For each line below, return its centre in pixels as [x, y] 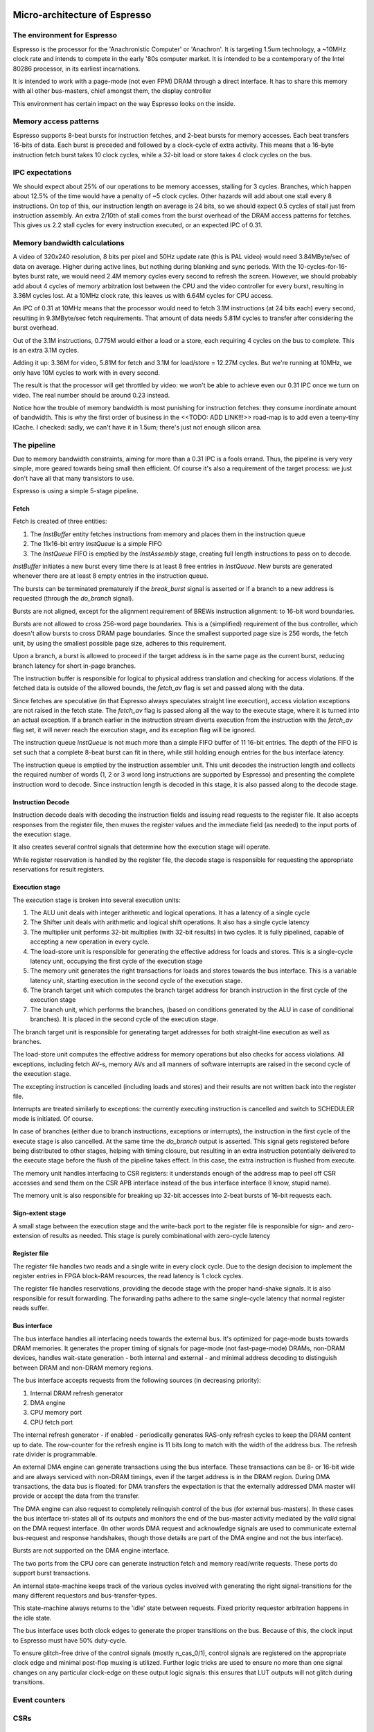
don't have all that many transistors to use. [73, 478]
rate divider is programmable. [55, 1454]
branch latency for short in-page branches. [74, 666]
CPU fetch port [52, 1422]
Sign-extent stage [39, 1213]
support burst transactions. [52, 1573]
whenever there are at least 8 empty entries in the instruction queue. [111, 576]
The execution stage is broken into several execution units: [97, 900]
